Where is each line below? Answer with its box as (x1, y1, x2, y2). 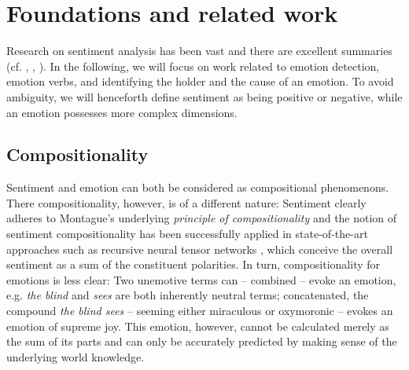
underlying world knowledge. (6, 348, 145, 365)
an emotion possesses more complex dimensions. (6, 104, 238, 120)
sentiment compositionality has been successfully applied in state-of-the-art (6, 225, 368, 242)
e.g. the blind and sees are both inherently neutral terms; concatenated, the (6, 287, 369, 303)
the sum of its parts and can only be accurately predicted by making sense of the (6, 333, 397, 350)
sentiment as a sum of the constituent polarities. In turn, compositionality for (6, 256, 381, 273)
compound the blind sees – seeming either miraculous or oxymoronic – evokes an (6, 302, 393, 319)
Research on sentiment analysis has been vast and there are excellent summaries (6, 42, 392, 59)
